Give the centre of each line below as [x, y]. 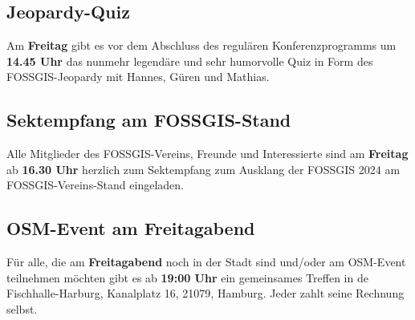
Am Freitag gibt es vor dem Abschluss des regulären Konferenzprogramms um [201, 45]
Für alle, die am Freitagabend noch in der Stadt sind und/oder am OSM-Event [206, 262]
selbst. [22, 308]
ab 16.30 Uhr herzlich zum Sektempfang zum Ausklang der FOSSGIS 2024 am [203, 169]
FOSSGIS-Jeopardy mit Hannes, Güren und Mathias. [138, 77]
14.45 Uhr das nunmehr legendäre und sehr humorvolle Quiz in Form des [190, 61]
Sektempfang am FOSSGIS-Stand [149, 120]
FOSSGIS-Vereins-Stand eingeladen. [95, 185]
